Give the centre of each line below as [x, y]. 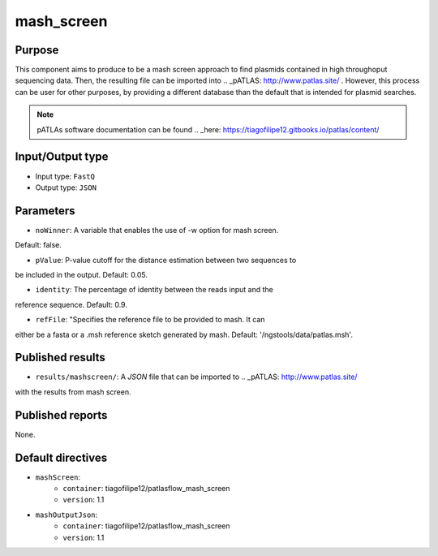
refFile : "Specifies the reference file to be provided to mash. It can [150, 320]
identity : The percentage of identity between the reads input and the [154, 290]
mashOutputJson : [67, 515]
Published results [60, 358]
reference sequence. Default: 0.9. [71, 304]
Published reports [61, 415]
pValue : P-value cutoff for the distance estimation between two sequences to [166, 260]
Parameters [45, 211]
